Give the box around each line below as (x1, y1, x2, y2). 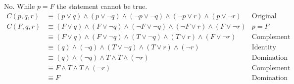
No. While (4, 1, 35, 11)
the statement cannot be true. (56, 1, 147, 11)
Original (251, 13, 277, 20)
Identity (251, 44, 276, 51)
